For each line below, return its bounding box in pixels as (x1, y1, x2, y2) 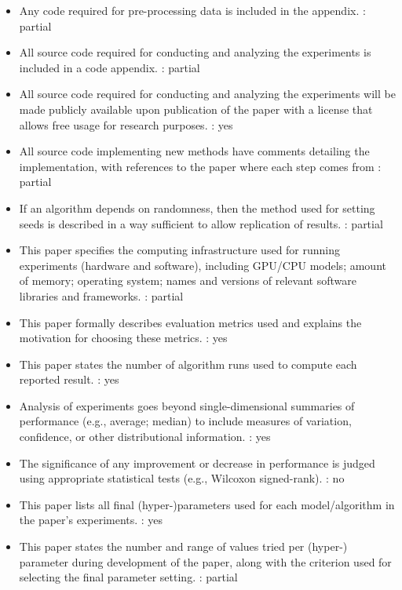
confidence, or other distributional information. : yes (19, 428, 271, 445)
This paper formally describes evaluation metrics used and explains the (19, 314, 362, 330)
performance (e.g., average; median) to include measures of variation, (19, 413, 352, 429)
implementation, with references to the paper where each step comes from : (19, 158, 382, 174)
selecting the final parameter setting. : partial (19, 569, 238, 585)
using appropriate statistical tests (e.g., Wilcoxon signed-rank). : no (19, 470, 345, 486)
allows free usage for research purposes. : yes (19, 116, 233, 133)
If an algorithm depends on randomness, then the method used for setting (19, 199, 375, 216)
